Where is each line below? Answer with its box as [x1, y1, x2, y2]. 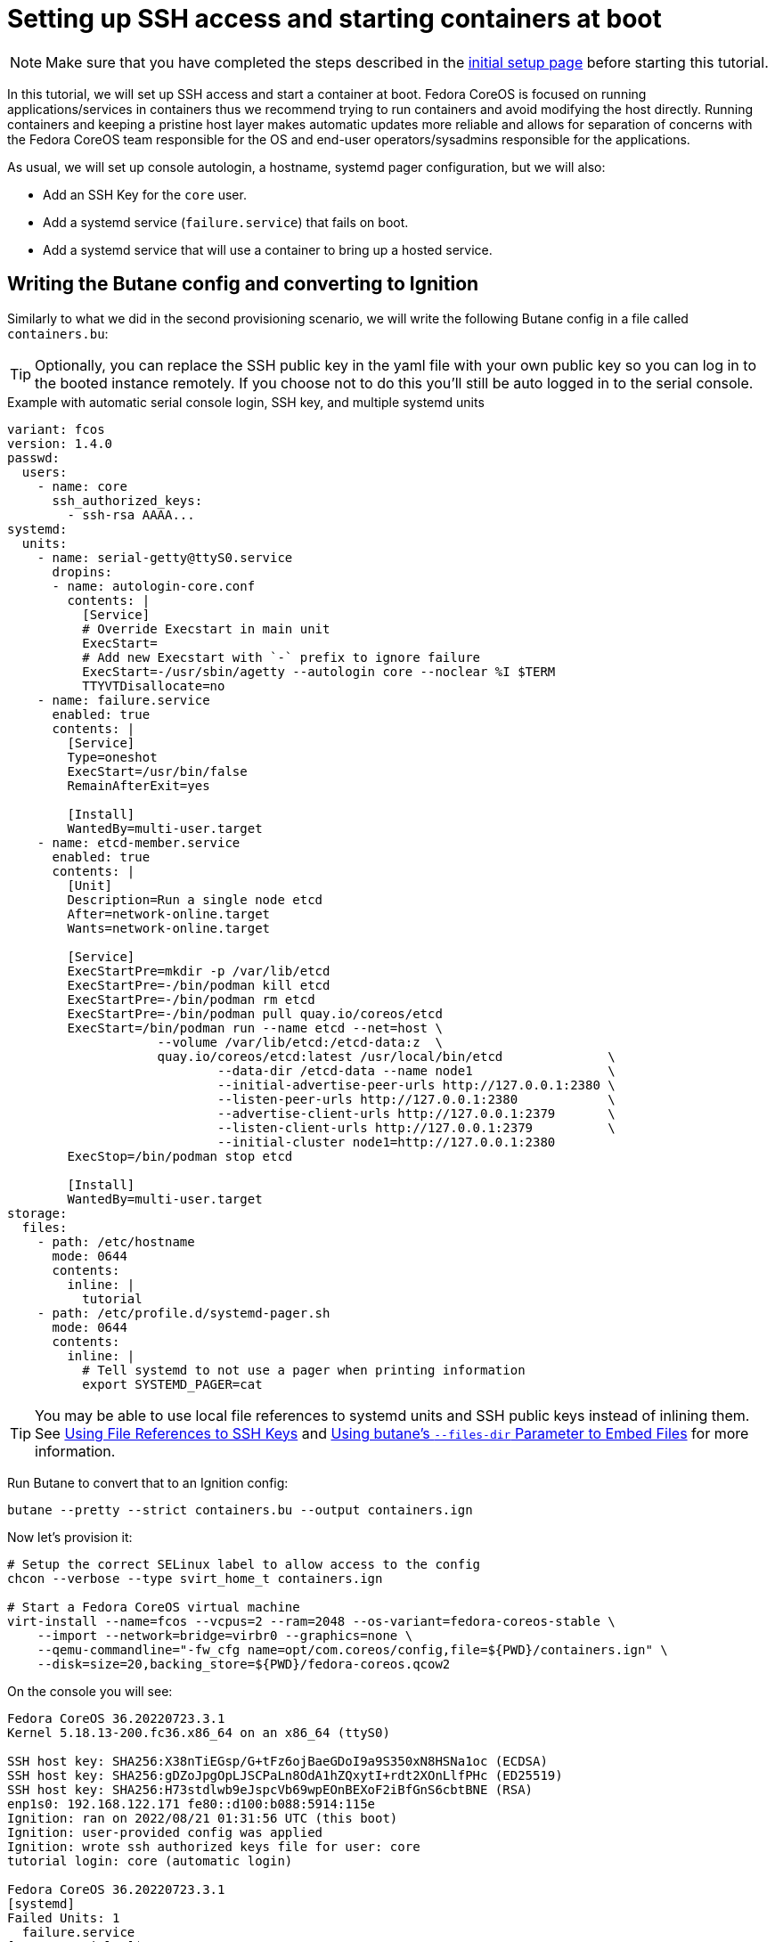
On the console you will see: [7, 1683, 173, 1699]
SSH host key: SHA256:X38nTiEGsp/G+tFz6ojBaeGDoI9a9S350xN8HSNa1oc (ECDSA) [7, 1753, 548, 1768]
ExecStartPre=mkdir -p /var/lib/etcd [67, 963, 330, 978]
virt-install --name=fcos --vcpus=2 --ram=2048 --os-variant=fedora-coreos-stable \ [7, 1613, 616, 1628]
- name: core [37, 478, 127, 494]
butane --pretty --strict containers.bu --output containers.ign [7, 1502, 473, 1517]
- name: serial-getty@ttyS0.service [37, 550, 293, 565]
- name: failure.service [37, 692, 210, 707]
